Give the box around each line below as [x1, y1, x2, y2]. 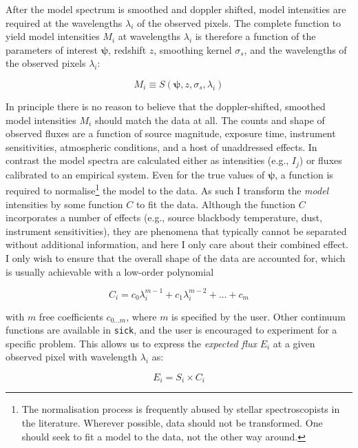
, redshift [108, 42, 147, 57]
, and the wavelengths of [244, 42, 347, 57]
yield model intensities [6, 29, 100, 43]
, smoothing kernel [154, 42, 232, 57]
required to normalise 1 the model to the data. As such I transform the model [6, 181, 329, 198]
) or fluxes [299, 153, 342, 167]
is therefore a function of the [195, 29, 316, 43]
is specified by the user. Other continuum [171, 309, 346, 323]
